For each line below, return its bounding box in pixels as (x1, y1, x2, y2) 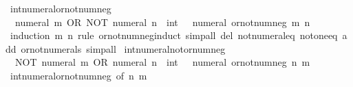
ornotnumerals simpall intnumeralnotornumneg (21, 41, 226, 55)
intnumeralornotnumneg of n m (10, 68, 147, 82)
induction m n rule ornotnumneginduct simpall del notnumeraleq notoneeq (10, 28, 338, 42)
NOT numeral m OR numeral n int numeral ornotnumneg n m (14, 55, 310, 69)
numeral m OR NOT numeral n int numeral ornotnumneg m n (14, 14, 310, 29)
